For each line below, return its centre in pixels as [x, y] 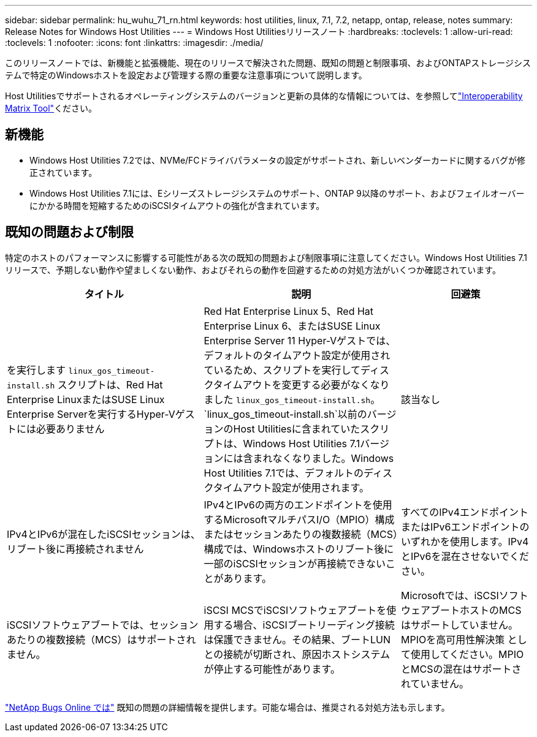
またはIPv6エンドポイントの [465, 527]
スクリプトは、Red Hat [110, 384]
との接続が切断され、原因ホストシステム [297, 654]
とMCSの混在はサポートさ [461, 669]
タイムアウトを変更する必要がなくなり [301, 384]
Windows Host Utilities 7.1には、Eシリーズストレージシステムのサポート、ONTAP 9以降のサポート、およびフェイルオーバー [277, 193]
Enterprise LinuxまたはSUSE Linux [86, 399]
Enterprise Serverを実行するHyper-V [91, 414]
